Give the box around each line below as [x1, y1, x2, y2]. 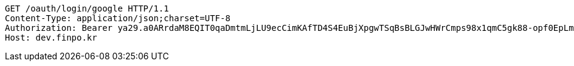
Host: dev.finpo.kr [5, 33, 97, 42]
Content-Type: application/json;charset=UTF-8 [5, 13, 230, 23]
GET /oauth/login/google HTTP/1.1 [5, 4, 169, 13]
